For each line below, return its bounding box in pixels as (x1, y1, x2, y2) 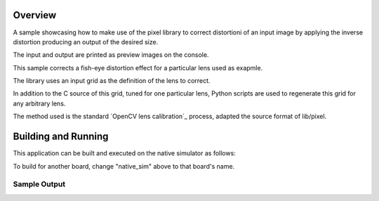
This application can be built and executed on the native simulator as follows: (13, 149, 237, 157)
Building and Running (13, 131, 109, 143)
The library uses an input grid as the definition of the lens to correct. (13, 77, 211, 85)
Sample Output (13, 179, 66, 189)
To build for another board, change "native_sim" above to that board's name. (13, 162, 235, 170)
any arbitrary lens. (13, 99, 66, 108)
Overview (13, 9, 57, 21)
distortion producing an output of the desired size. (13, 37, 159, 46)
